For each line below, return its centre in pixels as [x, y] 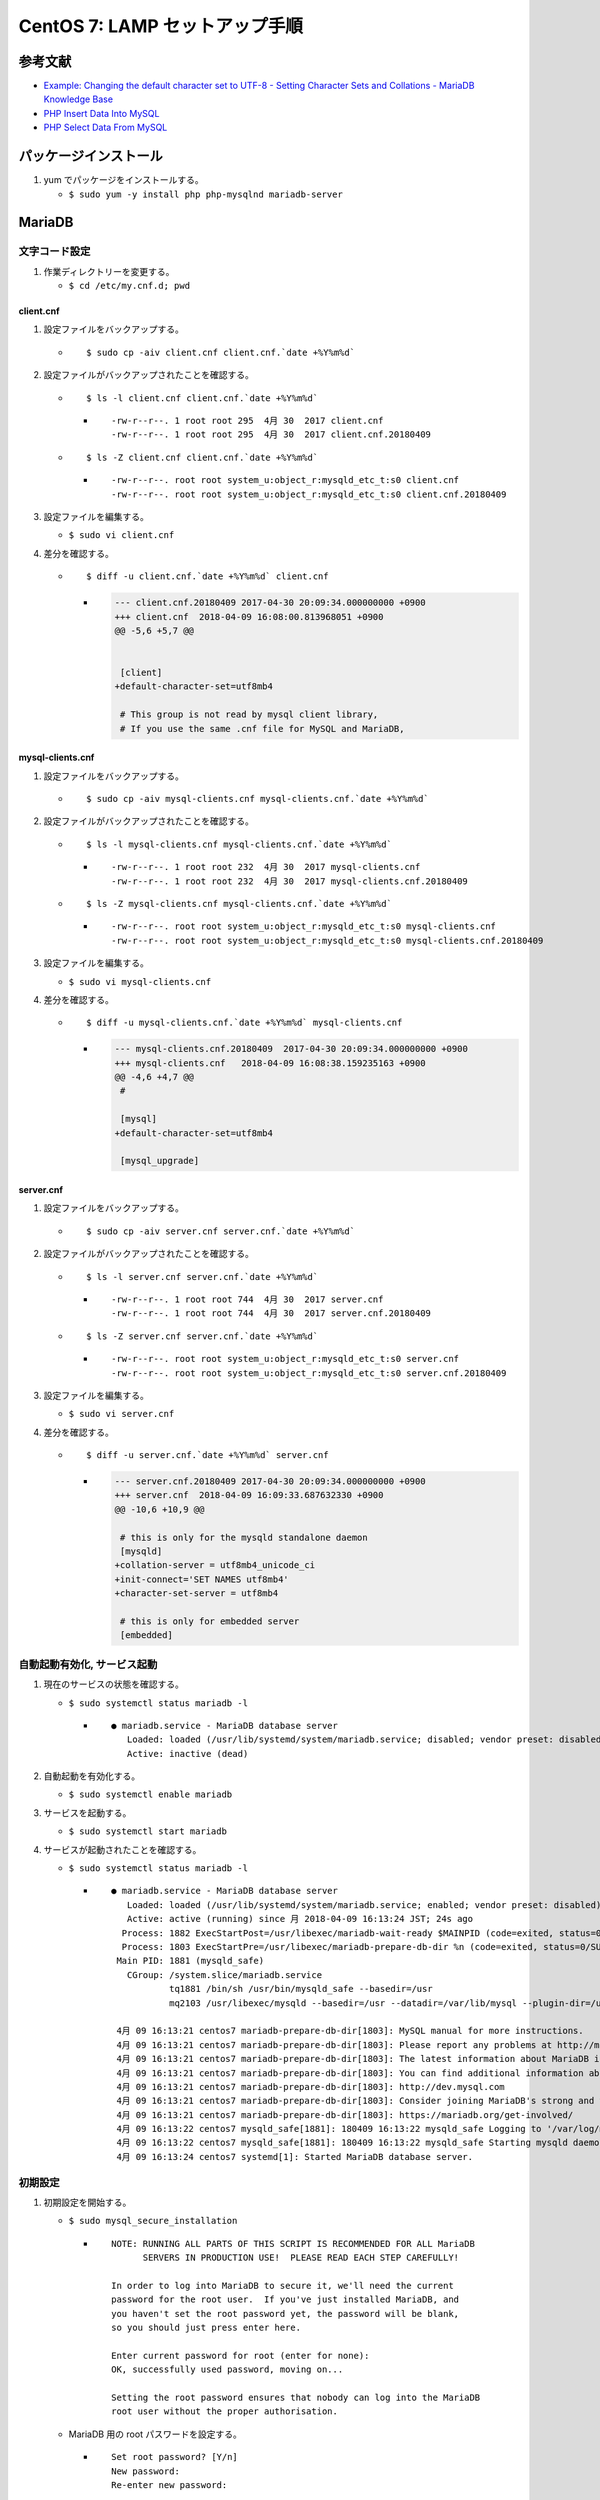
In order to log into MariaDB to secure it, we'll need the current [282, 2285]
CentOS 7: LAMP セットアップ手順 [161, 26]
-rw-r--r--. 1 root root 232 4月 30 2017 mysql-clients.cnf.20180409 [290, 881]
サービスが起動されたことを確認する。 [122, 1849]
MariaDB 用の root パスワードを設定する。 [155, 2434]
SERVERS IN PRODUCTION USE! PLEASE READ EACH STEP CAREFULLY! [301, 2258]
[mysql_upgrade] [160, 1161]
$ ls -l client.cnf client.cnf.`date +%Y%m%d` [202, 398]
